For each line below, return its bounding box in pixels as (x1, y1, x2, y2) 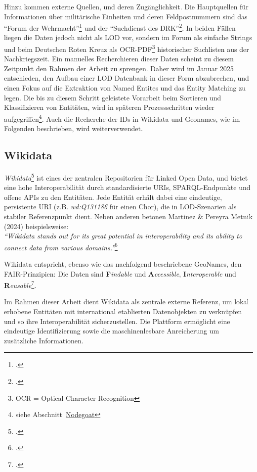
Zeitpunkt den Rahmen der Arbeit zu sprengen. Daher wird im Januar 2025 (4, 63, 234, 73)
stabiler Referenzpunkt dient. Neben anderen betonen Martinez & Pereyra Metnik (4, 211, 253, 221)
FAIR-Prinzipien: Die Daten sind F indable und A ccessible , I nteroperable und (4, 268, 236, 279)
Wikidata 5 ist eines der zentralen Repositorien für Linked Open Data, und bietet (4, 171, 248, 183)
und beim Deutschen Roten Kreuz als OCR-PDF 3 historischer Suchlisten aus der (4, 43, 249, 54)
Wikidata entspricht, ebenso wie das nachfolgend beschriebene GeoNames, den (4, 258, 242, 269)
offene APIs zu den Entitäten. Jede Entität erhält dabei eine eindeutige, (4, 191, 222, 202)
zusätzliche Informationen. (4, 335, 84, 345)
